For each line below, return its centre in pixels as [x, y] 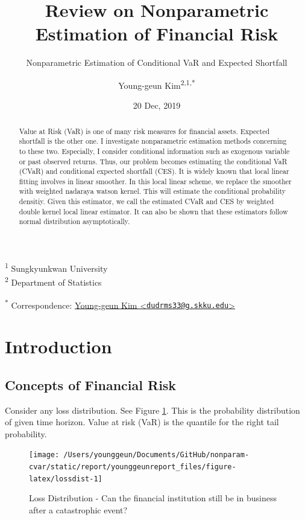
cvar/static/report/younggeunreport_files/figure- [133, 467]
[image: [44, 455]
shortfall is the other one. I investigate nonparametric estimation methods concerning [153, 141]
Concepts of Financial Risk [91, 384]
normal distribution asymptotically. [74, 221]
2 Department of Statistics [53, 281]
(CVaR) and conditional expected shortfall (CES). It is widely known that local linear [154, 171]
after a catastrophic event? [78, 509]
